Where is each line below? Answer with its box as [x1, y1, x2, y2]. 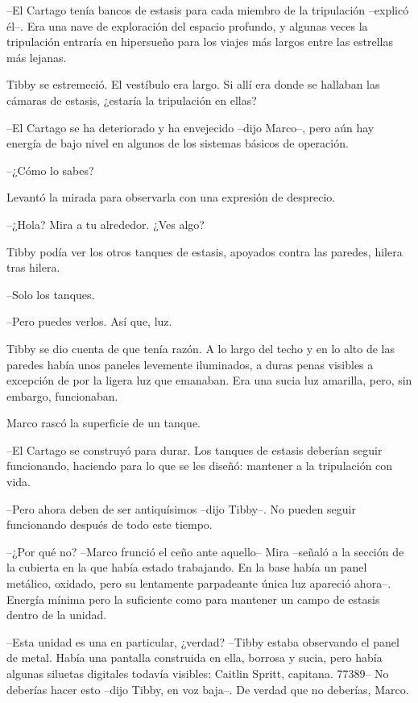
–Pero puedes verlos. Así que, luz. [6, 313, 172, 330]
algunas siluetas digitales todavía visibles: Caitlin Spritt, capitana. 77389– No [6, 665, 389, 681]
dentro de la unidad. [6, 606, 107, 623]
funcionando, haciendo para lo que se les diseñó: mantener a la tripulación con [6, 457, 393, 474]
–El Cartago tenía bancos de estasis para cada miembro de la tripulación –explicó [6, 2, 409, 18]
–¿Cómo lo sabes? [6, 161, 94, 178]
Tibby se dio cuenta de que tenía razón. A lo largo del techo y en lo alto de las [6, 339, 395, 356]
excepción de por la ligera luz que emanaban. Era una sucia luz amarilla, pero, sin [6, 372, 412, 389]
